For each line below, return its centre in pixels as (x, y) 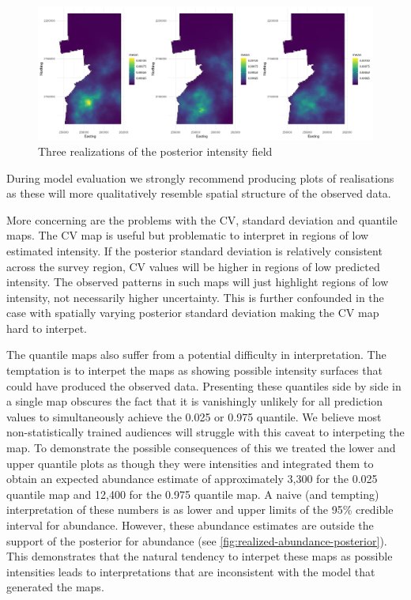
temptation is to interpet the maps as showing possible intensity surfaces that (194, 370)
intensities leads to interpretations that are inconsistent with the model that (191, 571)
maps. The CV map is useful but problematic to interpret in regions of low (188, 235)
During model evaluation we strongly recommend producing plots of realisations (200, 177)
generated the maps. (55, 587)
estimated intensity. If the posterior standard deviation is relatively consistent (194, 250)
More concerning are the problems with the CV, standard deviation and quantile (202, 219)
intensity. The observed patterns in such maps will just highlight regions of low (198, 282)
